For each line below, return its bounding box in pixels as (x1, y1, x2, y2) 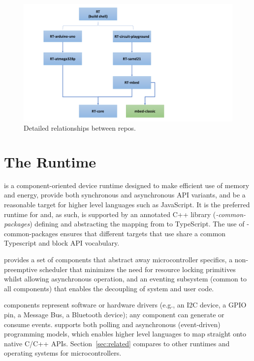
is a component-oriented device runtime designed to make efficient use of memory (4, 180, 250, 190)
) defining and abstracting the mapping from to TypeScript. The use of (30, 219, 245, 229)
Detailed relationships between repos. (24, 123, 136, 133)
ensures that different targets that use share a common (60, 228, 226, 238)
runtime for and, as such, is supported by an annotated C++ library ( (4, 209, 216, 219)
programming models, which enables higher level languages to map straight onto (4, 329, 247, 339)
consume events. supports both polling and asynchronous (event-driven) (4, 319, 221, 329)
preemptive (4, 264, 37, 274)
